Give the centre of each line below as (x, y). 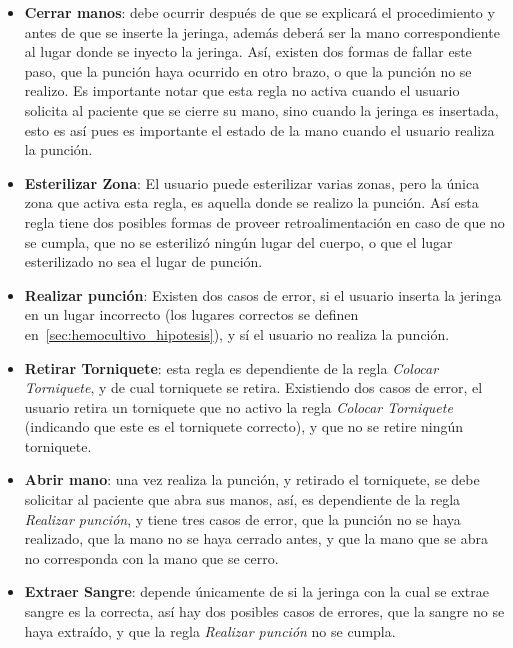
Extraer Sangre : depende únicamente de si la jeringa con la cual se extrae (256, 591)
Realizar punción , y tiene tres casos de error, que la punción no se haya (242, 518)
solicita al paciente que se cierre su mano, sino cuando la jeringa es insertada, (261, 109)
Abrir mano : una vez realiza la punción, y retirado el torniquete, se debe (252, 479)
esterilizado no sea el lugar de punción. (143, 261)
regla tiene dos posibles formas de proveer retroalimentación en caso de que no (264, 221)
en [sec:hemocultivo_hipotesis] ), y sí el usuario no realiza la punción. (237, 333)
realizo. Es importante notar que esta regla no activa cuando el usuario (242, 90)
